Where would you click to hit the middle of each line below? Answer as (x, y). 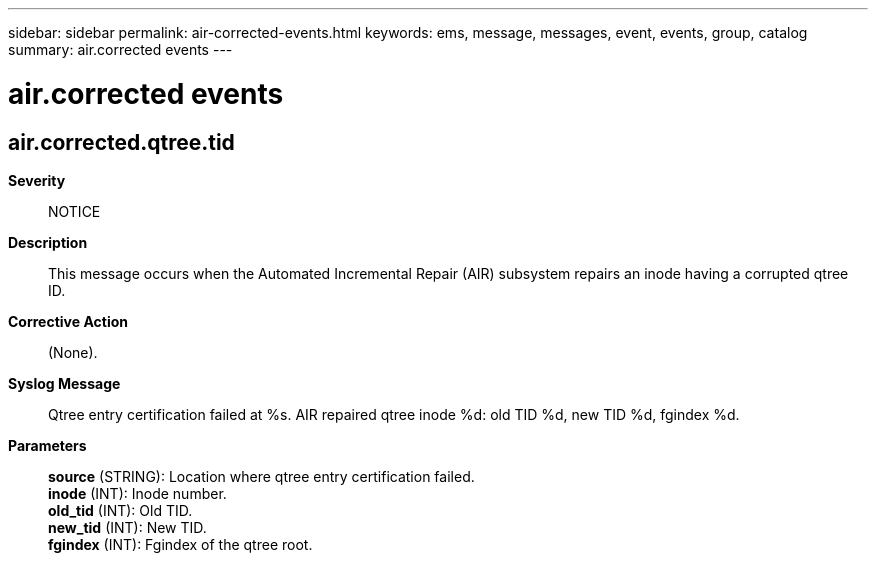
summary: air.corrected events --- (120, 49)
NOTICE (74, 211)
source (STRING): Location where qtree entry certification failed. (261, 476)
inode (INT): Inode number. (137, 493)
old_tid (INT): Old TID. (120, 510)
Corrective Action (68, 321)
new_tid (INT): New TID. (127, 527)
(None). (73, 352)
